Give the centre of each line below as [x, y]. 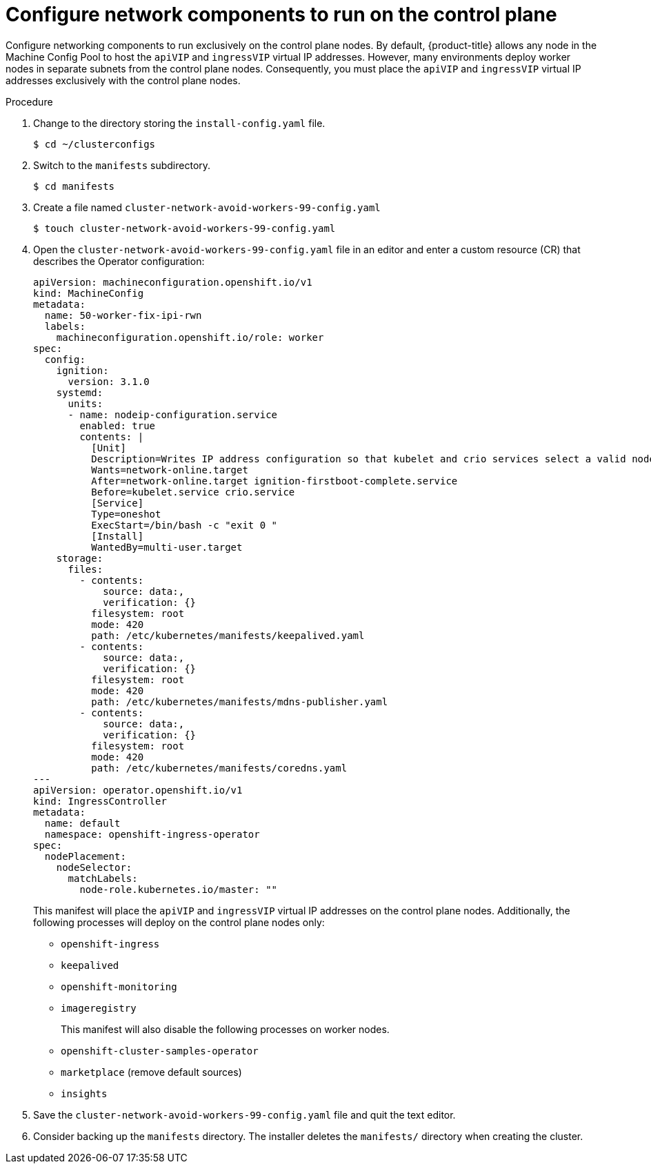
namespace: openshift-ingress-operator [152, 834]
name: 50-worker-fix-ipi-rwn [123, 315]
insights [84, 1093]
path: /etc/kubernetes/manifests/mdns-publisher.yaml [240, 701]
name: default [82, 823]
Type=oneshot [126, 514]
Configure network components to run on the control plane [281, 14]
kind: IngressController [100, 801]
